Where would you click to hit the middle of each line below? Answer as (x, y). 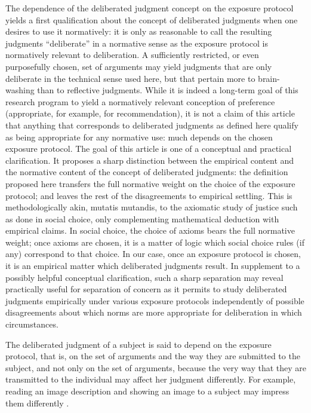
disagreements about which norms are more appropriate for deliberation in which (154, 312)
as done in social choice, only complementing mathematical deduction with (142, 218)
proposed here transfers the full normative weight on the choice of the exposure (150, 183)
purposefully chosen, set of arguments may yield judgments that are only (139, 66)
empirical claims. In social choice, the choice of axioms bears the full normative (150, 230)
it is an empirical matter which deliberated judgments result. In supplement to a (153, 266)
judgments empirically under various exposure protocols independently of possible (155, 300)
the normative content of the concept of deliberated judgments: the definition (147, 172)
